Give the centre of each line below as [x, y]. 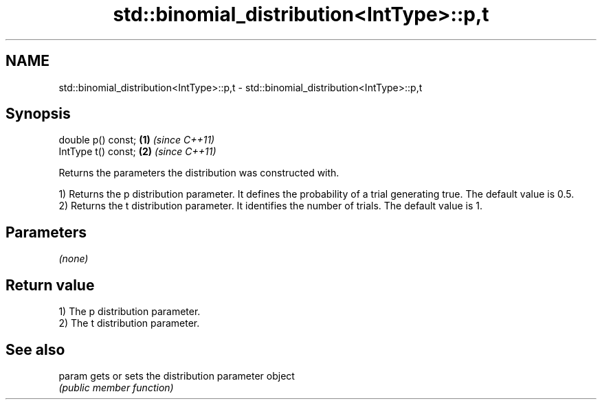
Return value [50, 285]
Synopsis [38, 114]
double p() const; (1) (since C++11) [137, 140]
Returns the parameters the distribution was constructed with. [199, 173]
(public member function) [116, 387]
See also [35, 349]
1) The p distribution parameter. [130, 312]
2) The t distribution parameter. [129, 323]
